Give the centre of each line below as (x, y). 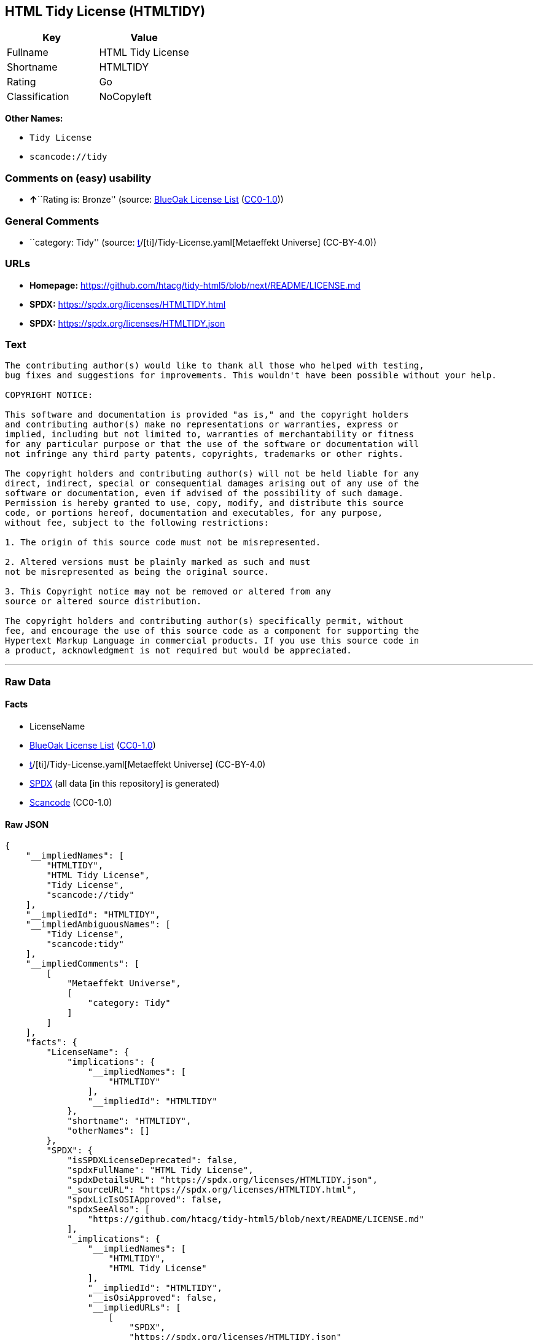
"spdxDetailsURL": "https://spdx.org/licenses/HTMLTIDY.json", (222, 1180)
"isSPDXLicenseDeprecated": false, (153, 1160)
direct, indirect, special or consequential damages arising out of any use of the (212, 484)
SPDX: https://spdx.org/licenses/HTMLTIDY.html (128, 304)
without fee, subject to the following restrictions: (137, 523)
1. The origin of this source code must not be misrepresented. (163, 543)
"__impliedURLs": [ (134, 1308)
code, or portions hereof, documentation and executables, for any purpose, (194, 513)
